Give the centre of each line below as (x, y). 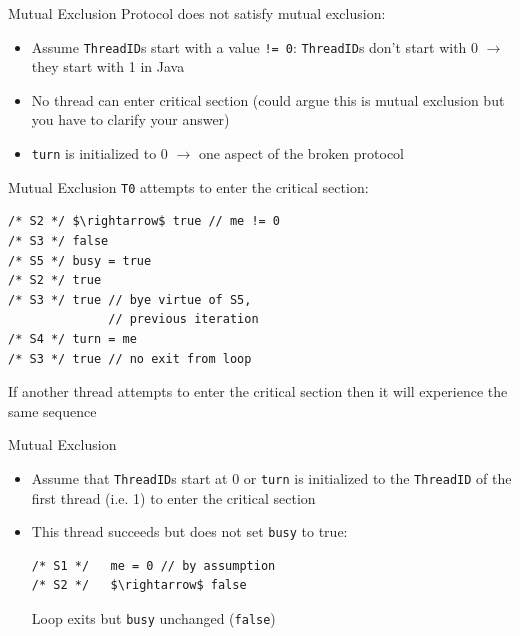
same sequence (52, 410)
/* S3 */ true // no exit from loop (130, 358)
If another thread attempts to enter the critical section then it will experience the (258, 391)
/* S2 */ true (55, 280)
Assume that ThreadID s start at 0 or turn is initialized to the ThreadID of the (271, 477)
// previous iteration (183, 319)
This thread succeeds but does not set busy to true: (189, 531)
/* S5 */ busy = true (80, 260)
